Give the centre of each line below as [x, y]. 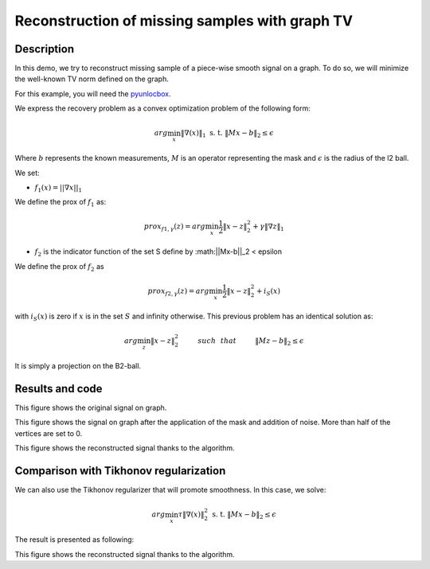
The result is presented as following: [74, 540]
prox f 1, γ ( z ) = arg [175, 228]
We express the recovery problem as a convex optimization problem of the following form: [162, 108]
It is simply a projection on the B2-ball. [78, 366]
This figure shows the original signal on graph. [91, 408]
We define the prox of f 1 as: [61, 203]
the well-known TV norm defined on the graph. [92, 79]
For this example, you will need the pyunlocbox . [93, 94]
